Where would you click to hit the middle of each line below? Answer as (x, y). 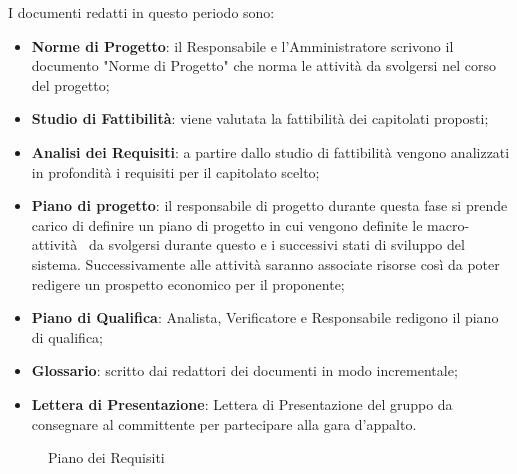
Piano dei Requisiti (106, 457)
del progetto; (70, 84)
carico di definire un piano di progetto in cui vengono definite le (227, 224)
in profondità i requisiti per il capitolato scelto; (175, 171)
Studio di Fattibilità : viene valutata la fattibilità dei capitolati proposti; (260, 118)
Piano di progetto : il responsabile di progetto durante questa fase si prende (269, 205)
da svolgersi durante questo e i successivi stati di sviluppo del (276, 244)
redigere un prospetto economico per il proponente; (188, 283)
